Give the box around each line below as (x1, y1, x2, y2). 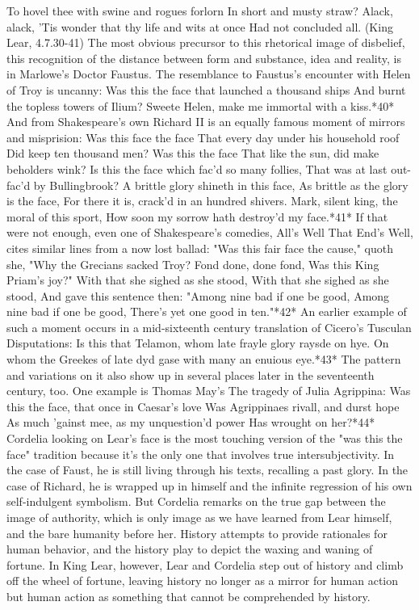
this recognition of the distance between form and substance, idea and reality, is (6, 49, 401, 66)
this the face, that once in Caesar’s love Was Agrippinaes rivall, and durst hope (6, 398, 400, 414)
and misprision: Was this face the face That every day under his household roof (6, 128, 400, 145)
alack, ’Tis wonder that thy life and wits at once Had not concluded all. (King (6, 18, 393, 35)
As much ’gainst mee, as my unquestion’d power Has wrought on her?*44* (6, 414, 375, 431)
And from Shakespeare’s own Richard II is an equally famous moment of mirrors (6, 113, 405, 130)
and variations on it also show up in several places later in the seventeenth (6, 366, 375, 383)
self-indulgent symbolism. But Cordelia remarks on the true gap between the (6, 493, 386, 510)
